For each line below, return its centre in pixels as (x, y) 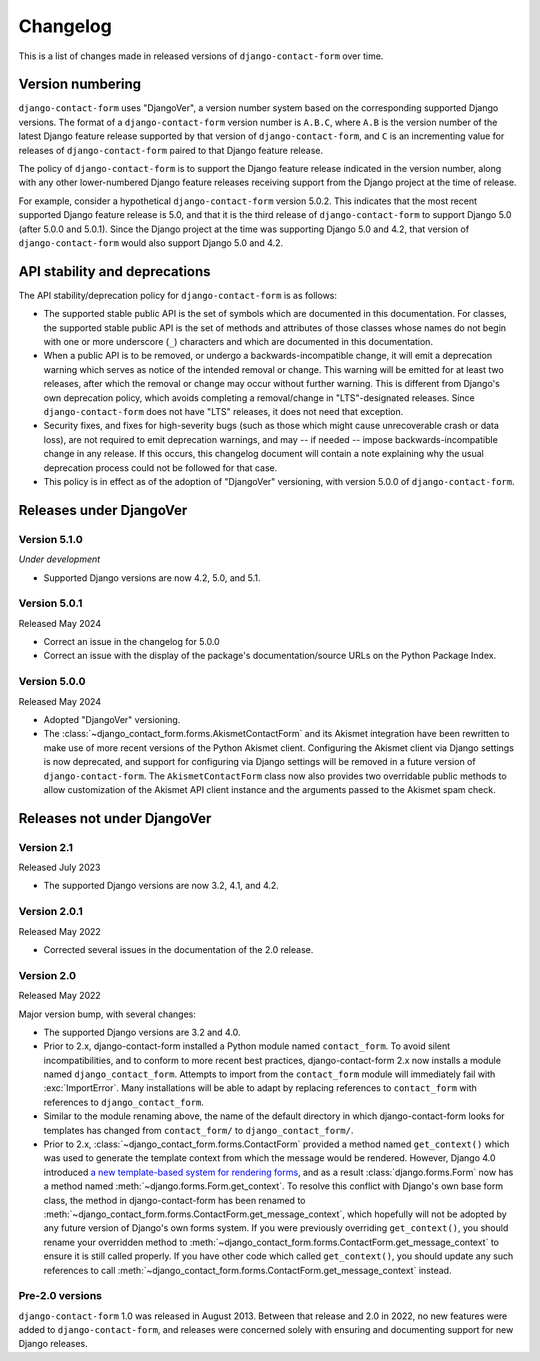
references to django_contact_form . (124, 1102)
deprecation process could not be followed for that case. (160, 467)
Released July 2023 (59, 867)
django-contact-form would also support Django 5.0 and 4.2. (151, 242)
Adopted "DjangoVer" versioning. (112, 719)
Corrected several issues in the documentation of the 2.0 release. (178, 949)
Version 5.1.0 (51, 539)
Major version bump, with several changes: (107, 1014)
